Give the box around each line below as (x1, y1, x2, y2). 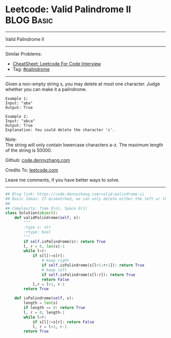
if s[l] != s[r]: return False (32, 319, 95, 325)
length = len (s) (23, 300, 58, 306)
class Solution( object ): (5, 210, 58, 215)
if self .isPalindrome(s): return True (23, 239, 106, 244)
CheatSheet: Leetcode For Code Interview (12, 60, 101, 67)
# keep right (41, 258, 70, 263)
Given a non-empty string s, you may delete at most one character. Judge (5, 81, 160, 87)
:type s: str (23, 225, 51, 230)
